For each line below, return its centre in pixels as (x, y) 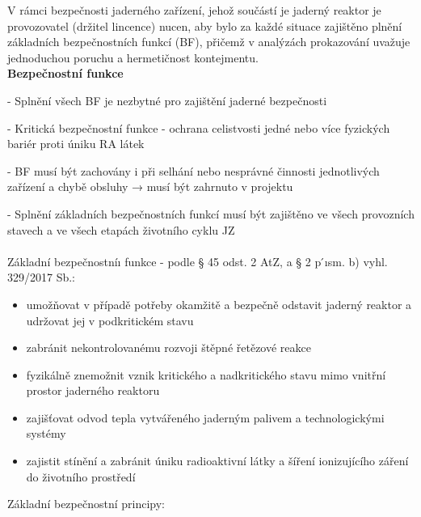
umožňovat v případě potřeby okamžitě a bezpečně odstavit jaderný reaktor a (219, 304)
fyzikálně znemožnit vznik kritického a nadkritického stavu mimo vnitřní (206, 374)
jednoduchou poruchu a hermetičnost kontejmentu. (133, 57)
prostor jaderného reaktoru (93, 390)
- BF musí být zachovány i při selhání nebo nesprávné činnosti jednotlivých (194, 170)
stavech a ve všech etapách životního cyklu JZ (121, 229)
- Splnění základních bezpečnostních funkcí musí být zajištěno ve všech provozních (211, 213)
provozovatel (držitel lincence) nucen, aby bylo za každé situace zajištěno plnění (205, 25)
